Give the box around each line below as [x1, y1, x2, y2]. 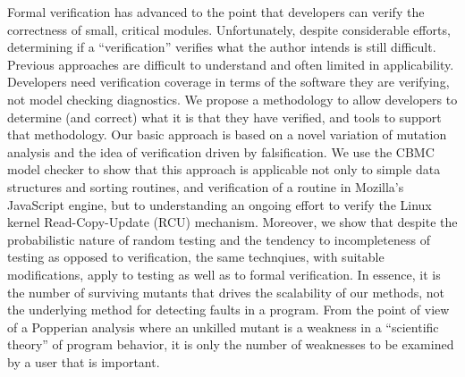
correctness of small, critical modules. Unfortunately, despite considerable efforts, [7, 20, 451, 38]
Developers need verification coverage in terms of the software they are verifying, [7, 72, 450, 91]
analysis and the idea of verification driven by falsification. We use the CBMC [7, 142, 435, 161]
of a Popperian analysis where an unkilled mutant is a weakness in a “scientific [7, 317, 439, 336]
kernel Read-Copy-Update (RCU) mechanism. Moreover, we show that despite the [7, 213, 458, 231]
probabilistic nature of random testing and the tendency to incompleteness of [7, 230, 430, 248]
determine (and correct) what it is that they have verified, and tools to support [7, 107, 442, 126]
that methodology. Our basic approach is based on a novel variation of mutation [7, 125, 447, 144]
